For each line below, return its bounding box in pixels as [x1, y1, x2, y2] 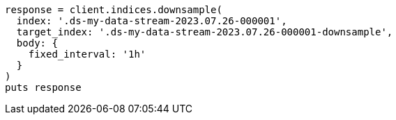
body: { [16, 37, 58, 49]
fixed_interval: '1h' [28, 49, 146, 60]
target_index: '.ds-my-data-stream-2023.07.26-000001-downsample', [16, 26, 393, 37]
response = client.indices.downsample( [5, 4, 222, 15]
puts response [5, 82, 82, 93]
